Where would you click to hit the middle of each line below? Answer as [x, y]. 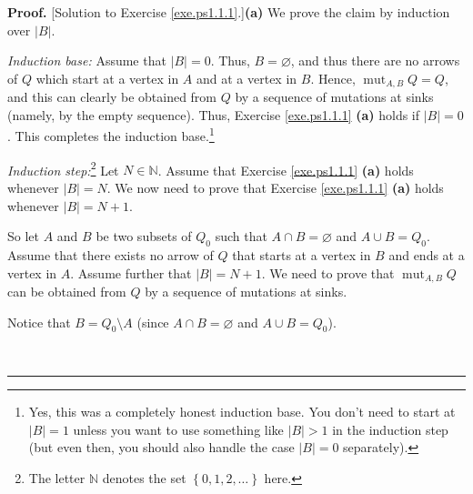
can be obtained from [67, 291]
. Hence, [333, 78]
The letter [57, 477]
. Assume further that [131, 272]
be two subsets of [144, 236]
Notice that [39, 322]
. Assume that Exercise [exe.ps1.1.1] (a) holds [286, 170]
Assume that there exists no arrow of [111, 254]
